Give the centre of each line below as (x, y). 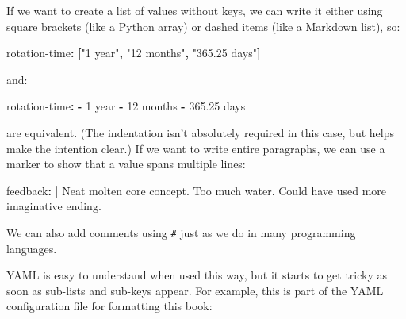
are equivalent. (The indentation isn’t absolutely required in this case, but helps (200, 132)
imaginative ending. (54, 206)
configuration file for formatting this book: (109, 306)
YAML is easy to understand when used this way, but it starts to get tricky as (197, 275)
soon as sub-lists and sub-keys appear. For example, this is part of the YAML (195, 290)
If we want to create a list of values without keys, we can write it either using (195, 10)
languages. (32, 248)
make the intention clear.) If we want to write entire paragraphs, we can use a (196, 148)
